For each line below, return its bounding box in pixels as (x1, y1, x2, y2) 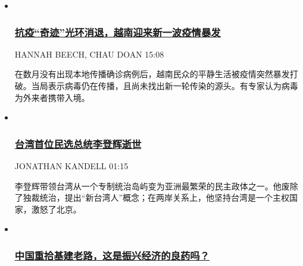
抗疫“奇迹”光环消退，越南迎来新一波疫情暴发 (14, 24, 221, 39)
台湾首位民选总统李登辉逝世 (14, 136, 142, 151)
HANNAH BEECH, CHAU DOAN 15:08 (14, 47, 164, 60)
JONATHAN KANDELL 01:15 (14, 160, 129, 172)
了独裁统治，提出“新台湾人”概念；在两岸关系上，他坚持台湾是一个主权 (14, 191, 290, 204)
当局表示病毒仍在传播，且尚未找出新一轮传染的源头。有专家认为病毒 (31, 80, 298, 91)
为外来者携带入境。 (14, 91, 90, 103)
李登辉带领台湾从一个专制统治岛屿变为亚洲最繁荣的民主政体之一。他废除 (14, 179, 298, 192)
